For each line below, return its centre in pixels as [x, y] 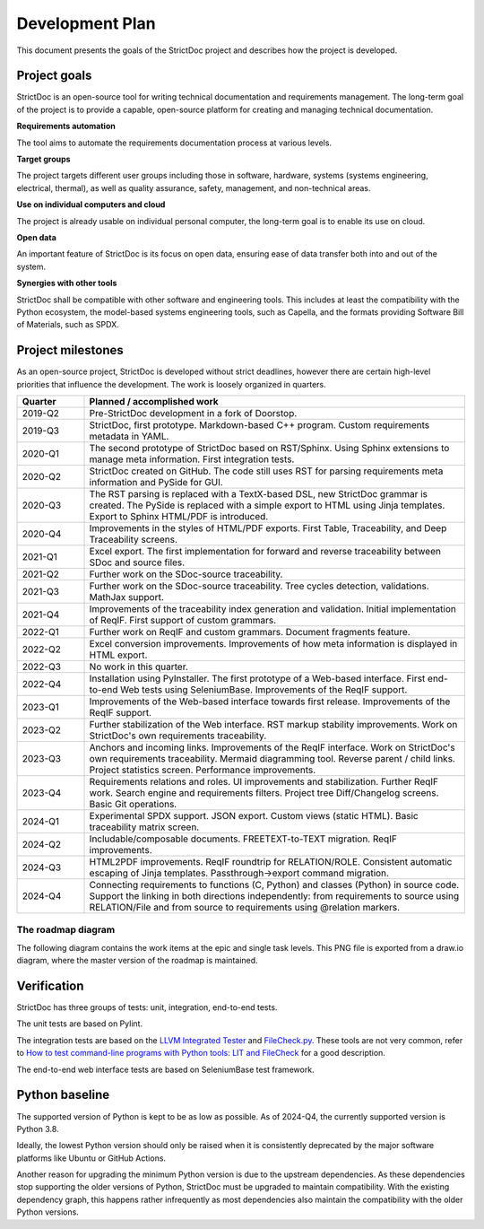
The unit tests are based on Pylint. [80, 1024]
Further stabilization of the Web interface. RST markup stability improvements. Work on [273, 724]
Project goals [54, 76]
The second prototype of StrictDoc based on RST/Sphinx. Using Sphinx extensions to [269, 448]
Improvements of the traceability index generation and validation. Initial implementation [272, 609]
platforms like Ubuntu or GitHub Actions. [91, 1158]
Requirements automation [66, 126]
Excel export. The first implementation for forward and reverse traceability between [265, 551]
